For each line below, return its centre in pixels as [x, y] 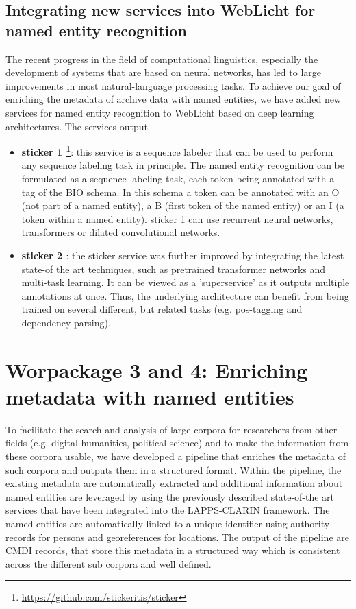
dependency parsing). [66, 322]
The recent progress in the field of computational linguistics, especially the [162, 59]
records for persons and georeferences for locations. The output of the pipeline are [177, 537]
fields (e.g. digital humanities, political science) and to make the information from [177, 443]
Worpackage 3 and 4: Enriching [157, 369]
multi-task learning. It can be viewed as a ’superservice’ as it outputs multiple [186, 282]
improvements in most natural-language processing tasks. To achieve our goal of [173, 85]
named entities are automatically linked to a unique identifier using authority [168, 523]
